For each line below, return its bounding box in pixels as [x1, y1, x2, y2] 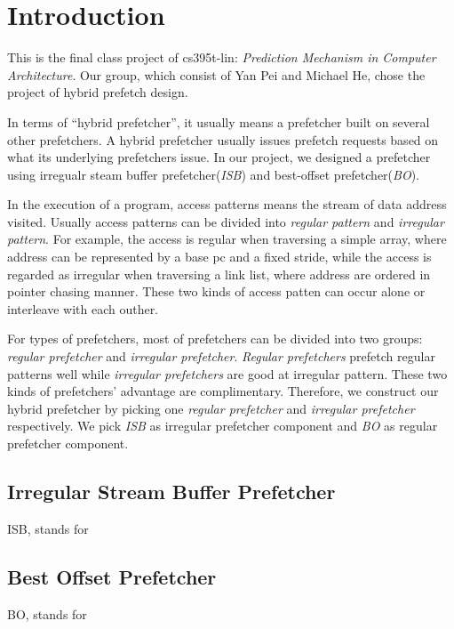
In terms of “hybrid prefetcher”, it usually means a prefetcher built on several [7, 112, 430, 131]
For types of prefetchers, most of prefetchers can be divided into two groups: [7, 329, 423, 348]
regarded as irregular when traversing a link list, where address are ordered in [7, 264, 431, 283]
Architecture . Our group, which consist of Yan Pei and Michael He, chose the [7, 65, 426, 84]
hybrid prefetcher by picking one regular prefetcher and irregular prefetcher [7, 399, 415, 417]
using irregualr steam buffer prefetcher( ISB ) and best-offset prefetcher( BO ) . [7, 165, 420, 183]
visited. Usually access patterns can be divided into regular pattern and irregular [7, 212, 444, 230]
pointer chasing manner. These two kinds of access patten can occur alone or [7, 282, 426, 301]
